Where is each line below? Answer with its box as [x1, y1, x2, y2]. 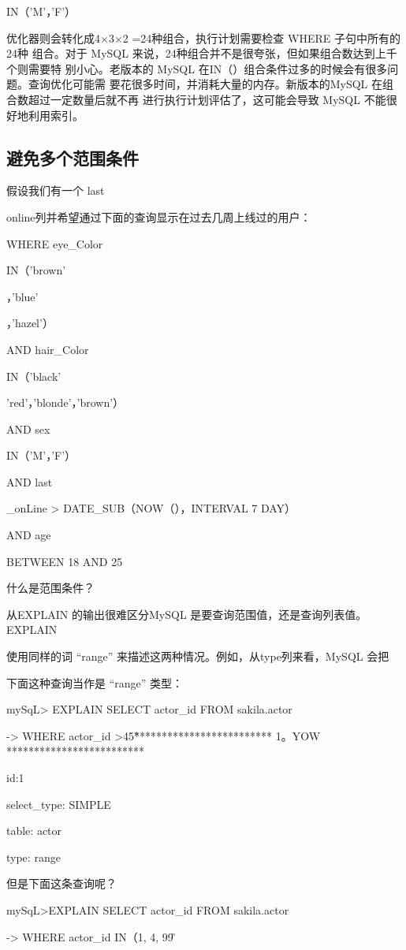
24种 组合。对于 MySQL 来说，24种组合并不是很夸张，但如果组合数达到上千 [6, 45, 397, 61]
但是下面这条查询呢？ [6, 875, 117, 892]
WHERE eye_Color [6, 235, 103, 251]
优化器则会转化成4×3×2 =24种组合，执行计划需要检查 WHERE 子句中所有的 [6, 29, 400, 46]
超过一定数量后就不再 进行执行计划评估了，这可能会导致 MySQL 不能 [28, 91, 386, 107]
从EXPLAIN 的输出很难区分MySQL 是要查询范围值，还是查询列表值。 [6, 605, 367, 622]
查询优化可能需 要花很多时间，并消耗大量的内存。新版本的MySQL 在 [28, 76, 382, 92]
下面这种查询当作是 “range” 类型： [6, 674, 184, 691]
